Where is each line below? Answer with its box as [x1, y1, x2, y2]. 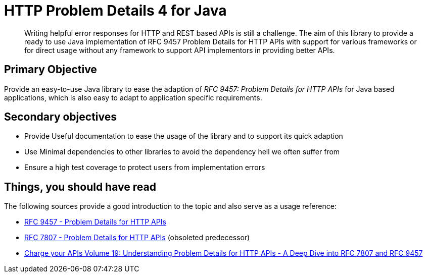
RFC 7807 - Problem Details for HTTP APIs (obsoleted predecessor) [24, 233, 250, 242]
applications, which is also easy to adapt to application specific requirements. [4, 93, 262, 102]
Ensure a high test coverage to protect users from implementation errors [24, 163, 265, 172]
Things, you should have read [4, 180, 156, 193]
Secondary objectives [4, 110, 117, 124]
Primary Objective [4, 63, 97, 76]
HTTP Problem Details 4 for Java [4, 2, 227, 19]
